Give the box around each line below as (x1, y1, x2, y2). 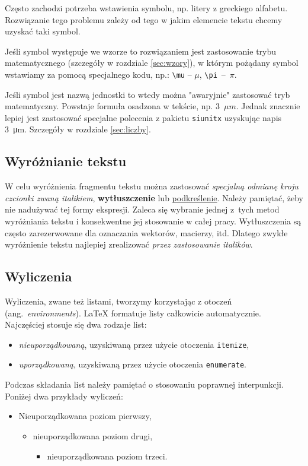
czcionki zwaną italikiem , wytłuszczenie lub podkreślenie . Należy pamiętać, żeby (5, 191, 303, 204)
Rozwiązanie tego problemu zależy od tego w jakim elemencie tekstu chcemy (5, 13, 283, 26)
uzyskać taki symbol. (5, 25, 81, 37)
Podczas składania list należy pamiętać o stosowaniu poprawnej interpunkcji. (5, 378, 284, 391)
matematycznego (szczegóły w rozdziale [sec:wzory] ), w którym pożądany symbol (5, 56, 299, 69)
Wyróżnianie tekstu (5, 152, 127, 170)
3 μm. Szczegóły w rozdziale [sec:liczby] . (5, 123, 151, 135)
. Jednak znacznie (236, 100, 300, 112)
